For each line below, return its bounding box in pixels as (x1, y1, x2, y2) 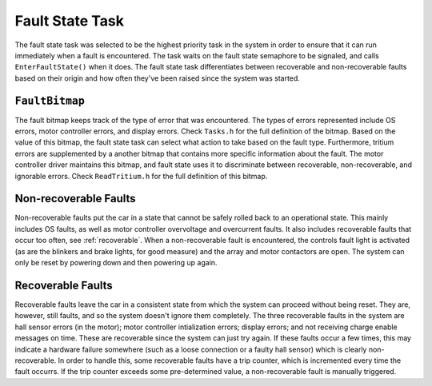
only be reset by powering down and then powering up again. (14, 258, 218, 268)
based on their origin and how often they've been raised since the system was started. (14, 73, 300, 83)
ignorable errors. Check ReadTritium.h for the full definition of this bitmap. (14, 171, 268, 181)
